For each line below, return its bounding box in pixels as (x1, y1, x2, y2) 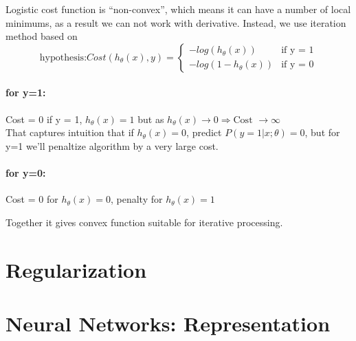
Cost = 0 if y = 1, (5, 111, 82, 126)
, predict (186, 125, 222, 140)
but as (137, 111, 164, 126)
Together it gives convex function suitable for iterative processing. (5, 214, 283, 229)
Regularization (5, 255, 147, 283)
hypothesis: (39, 52, 87, 63)
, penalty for (111, 192, 163, 206)
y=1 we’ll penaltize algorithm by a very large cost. (5, 138, 219, 153)
